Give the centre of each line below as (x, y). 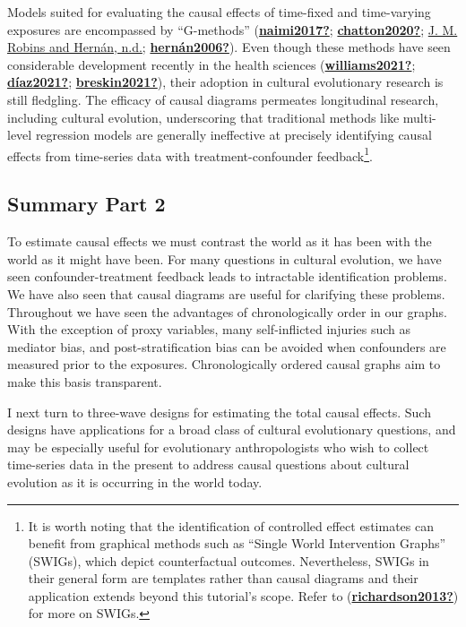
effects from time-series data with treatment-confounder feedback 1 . (190, 154)
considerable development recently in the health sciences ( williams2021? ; (211, 64)
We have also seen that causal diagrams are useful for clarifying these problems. (226, 293)
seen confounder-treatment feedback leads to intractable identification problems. (227, 276)
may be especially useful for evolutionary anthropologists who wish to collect (218, 447)
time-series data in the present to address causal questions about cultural (208, 464)
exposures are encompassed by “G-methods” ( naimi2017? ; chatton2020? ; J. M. (233, 29)
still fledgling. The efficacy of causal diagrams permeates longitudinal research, (223, 99)
